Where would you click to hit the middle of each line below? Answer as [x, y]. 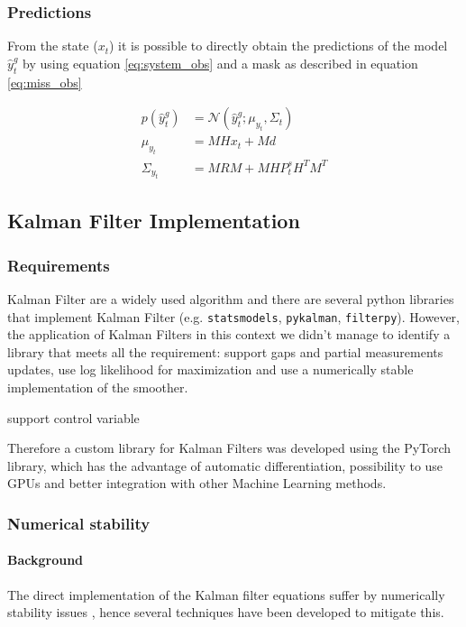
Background [46, 560]
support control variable [73, 417]
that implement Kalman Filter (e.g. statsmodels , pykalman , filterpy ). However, [233, 316]
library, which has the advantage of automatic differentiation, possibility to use [225, 465]
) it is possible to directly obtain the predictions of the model [278, 46]
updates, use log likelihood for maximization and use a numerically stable [210, 369]
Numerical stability [79, 523]
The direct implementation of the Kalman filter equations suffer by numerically [226, 594]
